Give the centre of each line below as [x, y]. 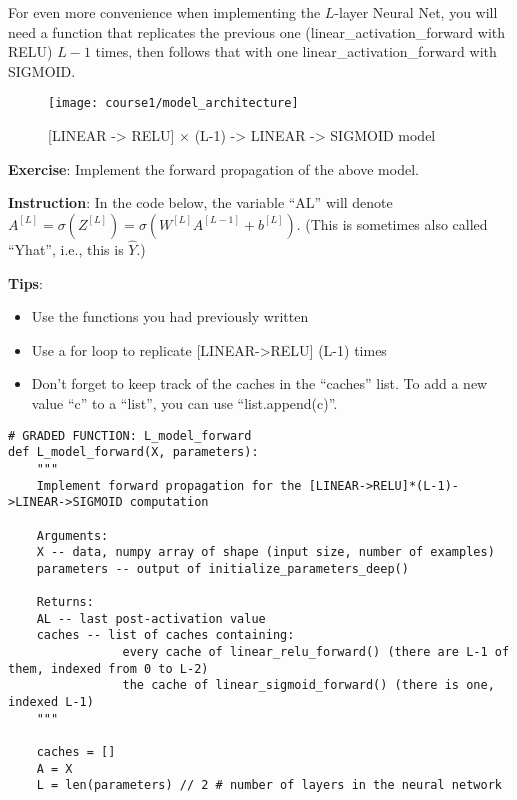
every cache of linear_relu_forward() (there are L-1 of [316, 652]
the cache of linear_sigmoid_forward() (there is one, [308, 685]
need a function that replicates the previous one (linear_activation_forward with [256, 31]
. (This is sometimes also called [392, 223]
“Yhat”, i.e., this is [66, 249]
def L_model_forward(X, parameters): [133, 452]
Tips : [25, 282]
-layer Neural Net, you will [416, 12]
